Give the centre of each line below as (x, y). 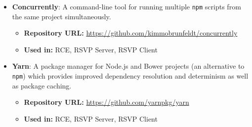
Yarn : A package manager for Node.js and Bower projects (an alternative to (128, 66)
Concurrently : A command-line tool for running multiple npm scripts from (126, 6)
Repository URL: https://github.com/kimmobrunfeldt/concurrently (131, 33)
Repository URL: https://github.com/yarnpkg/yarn (106, 102)
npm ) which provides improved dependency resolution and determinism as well (130, 76)
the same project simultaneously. (62, 16)
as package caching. (42, 85)
